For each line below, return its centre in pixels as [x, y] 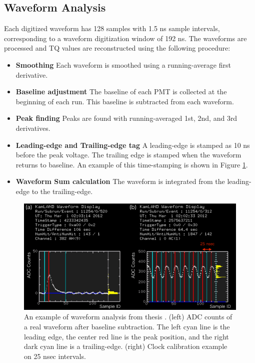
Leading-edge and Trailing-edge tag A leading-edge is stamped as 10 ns [133, 145]
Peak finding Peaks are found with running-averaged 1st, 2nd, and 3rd [126, 118]
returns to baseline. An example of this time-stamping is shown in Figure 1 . [132, 164]
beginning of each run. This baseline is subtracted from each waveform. [125, 101]
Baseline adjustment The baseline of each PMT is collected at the [121, 92]
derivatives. [33, 128]
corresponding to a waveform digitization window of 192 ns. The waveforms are [125, 38]
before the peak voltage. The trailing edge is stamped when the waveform [128, 155]
